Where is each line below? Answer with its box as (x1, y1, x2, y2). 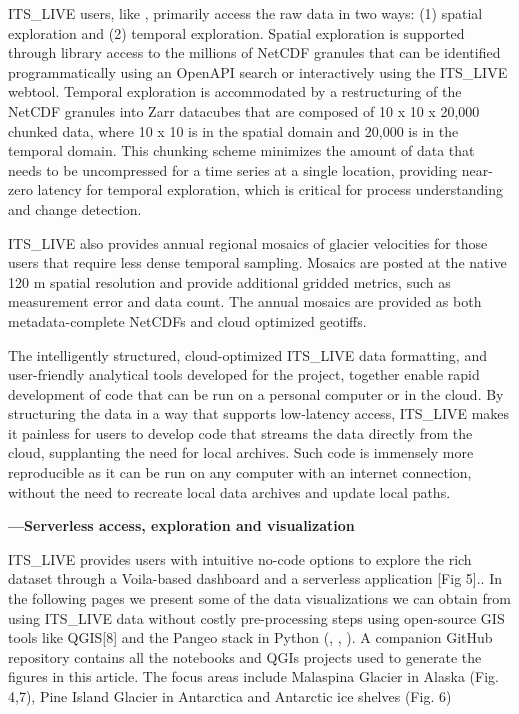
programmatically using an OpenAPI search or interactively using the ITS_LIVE (8, 61, 508, 82)
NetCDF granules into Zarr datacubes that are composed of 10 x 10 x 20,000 (8, 100, 480, 121)
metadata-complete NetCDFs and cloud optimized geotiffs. (8, 310, 367, 331)
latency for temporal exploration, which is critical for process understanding (37, 179, 503, 200)
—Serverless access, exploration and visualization (8, 515, 355, 536)
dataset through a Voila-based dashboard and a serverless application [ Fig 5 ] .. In (8, 568, 503, 589)
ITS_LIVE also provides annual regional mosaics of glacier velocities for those (8, 232, 488, 253)
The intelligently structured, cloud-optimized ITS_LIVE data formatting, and (8, 344, 487, 365)
